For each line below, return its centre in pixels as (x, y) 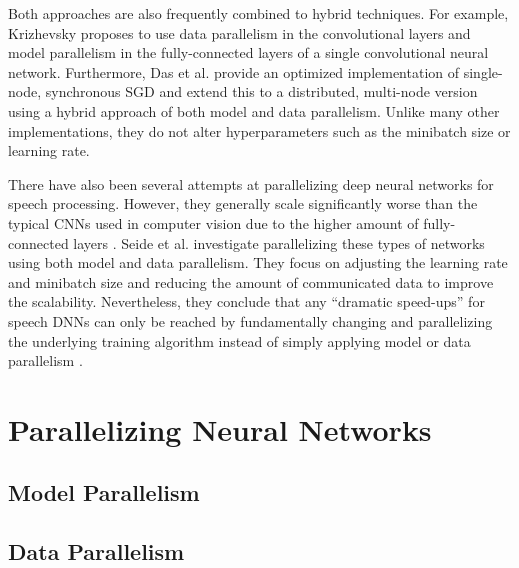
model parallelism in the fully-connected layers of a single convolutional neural (248, 52)
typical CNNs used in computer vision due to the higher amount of (213, 222)
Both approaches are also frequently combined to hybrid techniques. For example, (258, 13)
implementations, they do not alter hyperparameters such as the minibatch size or (259, 130)
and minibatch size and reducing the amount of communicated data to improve (251, 281)
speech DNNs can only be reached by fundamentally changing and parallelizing (250, 320)
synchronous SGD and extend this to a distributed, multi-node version (261, 91)
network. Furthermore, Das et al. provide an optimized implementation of (234, 71)
